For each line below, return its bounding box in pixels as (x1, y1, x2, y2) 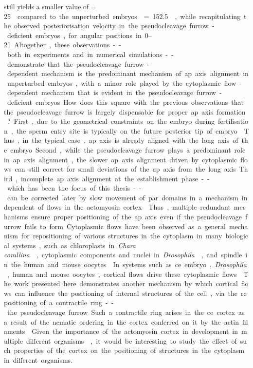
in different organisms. (4, 354, 73, 365)
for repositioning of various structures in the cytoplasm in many (21, 231, 222, 241)
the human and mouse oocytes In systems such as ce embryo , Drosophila (11, 259, 247, 270)
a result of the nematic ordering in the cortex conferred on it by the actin (4, 316, 239, 327)
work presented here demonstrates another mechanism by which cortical (14, 278, 238, 289)
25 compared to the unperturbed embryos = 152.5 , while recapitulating (4, 11, 241, 21)
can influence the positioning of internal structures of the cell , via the (15, 288, 237, 298)
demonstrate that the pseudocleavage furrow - (7, 58, 150, 69)
